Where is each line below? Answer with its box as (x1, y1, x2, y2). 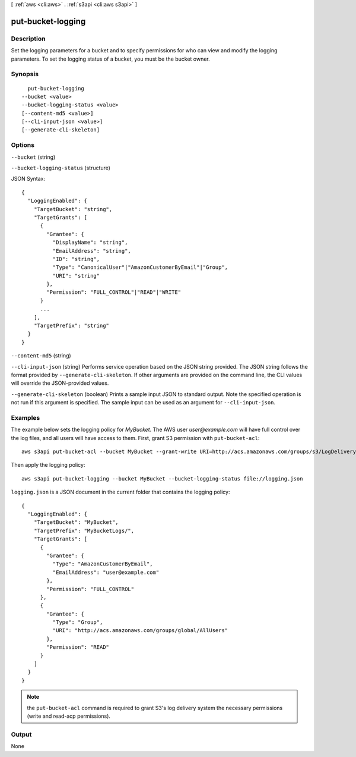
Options (11, 141, 35, 149)
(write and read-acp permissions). (27, 712, 111, 720)
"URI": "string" (52, 272, 100, 279)
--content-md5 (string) (11, 352, 71, 359)
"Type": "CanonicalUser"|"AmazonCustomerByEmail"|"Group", (52, 264, 228, 271)
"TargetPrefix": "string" (33, 322, 110, 329)
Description (11, 34, 46, 43)
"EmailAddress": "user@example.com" (52, 568, 160, 576)
